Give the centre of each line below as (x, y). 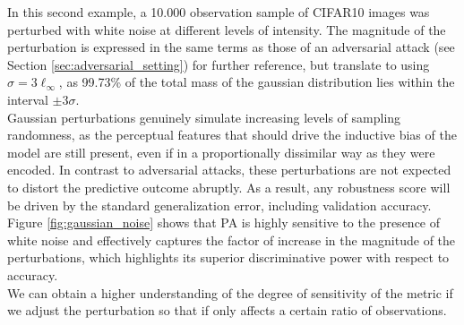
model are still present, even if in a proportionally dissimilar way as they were (221, 152)
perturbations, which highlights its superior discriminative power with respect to (228, 257)
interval (28, 99)
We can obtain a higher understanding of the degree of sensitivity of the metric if (230, 292)
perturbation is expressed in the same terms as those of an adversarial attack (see (231, 47)
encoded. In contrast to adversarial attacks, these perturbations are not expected (229, 170)
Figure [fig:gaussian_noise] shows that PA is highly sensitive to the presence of (224, 222)
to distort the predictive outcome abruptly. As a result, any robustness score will (229, 187)
